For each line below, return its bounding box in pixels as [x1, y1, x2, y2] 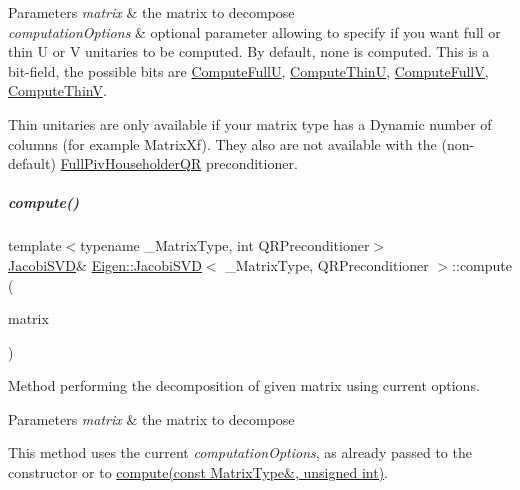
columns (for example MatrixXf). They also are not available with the [8, 133, 437, 154]
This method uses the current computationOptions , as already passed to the [8, 442, 472, 463]
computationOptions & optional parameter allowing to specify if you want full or [8, 21, 501, 42]
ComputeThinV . [8, 80, 107, 101]
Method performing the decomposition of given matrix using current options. [8, 375, 480, 396]
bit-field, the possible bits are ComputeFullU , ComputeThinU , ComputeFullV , [8, 60, 489, 81]
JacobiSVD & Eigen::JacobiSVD [8, 254, 202, 275]
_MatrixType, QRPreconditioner [225, 254, 429, 275]
